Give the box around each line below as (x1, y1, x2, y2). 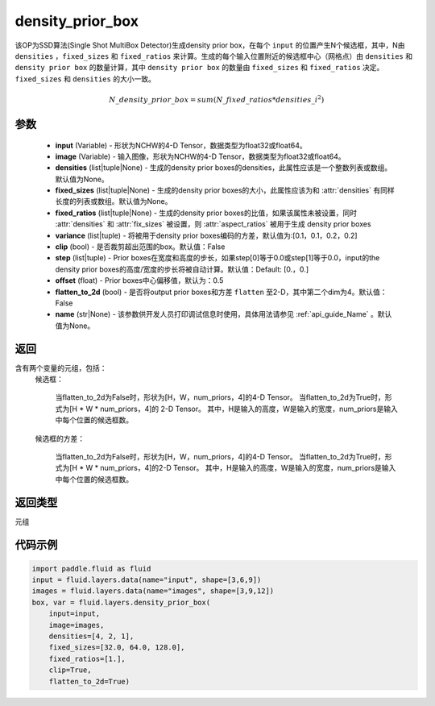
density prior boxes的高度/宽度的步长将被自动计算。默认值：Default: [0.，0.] (55, 264, 309, 274)
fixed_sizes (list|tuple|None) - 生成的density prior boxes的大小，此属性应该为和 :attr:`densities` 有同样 (55, 185, 395, 195)
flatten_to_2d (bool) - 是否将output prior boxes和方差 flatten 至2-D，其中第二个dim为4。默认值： (55, 287, 387, 297)
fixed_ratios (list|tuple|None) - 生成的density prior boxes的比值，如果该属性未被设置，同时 (55, 208, 358, 218)
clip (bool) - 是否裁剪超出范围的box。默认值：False (55, 242, 226, 251)
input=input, (48, 609, 101, 618)
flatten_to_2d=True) (48, 677, 130, 686)
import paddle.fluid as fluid (31, 564, 151, 573)
